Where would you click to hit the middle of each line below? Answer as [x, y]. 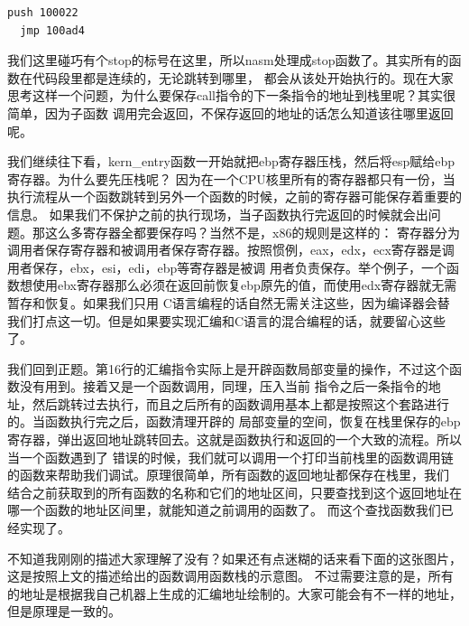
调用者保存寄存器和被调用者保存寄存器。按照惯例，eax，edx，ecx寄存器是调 [231, 250]
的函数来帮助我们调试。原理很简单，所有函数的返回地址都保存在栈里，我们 [228, 475]
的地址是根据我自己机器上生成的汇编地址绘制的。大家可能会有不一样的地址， [234, 593]
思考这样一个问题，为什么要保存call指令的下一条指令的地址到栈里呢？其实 [225, 95]
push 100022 [43, 13]
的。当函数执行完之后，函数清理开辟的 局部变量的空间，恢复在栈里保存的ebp [234, 421]
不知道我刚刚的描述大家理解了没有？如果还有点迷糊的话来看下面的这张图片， [234, 558]
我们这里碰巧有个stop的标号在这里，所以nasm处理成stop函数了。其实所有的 [228, 60]
